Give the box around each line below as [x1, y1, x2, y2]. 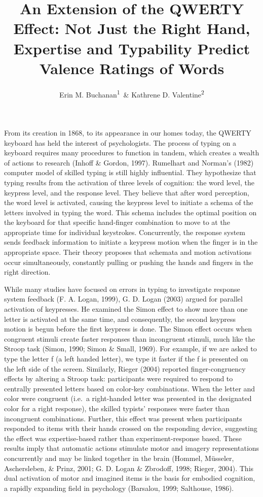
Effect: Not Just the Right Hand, [13, 18, 250, 39]
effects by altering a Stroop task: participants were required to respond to [4, 373, 233, 384]
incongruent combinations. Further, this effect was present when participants [4, 413, 242, 423]
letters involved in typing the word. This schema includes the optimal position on [4, 207, 257, 217]
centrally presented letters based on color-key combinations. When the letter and [4, 383, 255, 393]
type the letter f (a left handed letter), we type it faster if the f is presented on [4, 353, 248, 363]
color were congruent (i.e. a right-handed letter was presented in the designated [4, 393, 252, 404]
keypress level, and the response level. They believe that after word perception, [4, 187, 249, 197]
